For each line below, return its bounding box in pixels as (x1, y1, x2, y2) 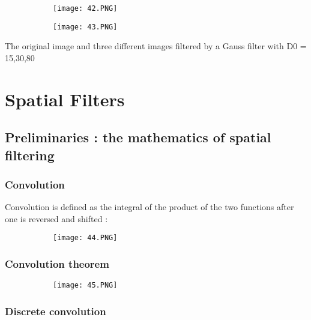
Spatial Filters (5, 86, 125, 111)
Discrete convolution (5, 303, 106, 318)
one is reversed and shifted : (5, 212, 108, 225)
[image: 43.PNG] (53, 22, 118, 31)
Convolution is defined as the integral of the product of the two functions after (5, 201, 294, 213)
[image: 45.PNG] (53, 281, 118, 290)
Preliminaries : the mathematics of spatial (5, 128, 271, 146)
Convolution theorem (5, 256, 109, 271)
